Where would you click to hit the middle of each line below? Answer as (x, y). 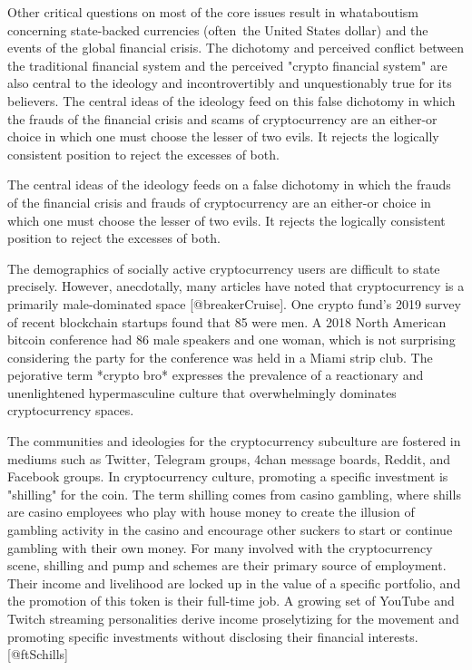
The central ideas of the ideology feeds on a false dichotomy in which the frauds (229, 184)
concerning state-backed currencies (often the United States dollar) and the (218, 29)
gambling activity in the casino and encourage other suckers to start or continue (230, 530)
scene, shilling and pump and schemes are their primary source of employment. (227, 565)
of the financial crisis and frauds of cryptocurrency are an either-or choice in (219, 202)
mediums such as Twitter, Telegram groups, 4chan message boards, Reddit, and (229, 458)
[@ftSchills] (38, 654)
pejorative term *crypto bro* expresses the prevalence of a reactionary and (216, 375)
